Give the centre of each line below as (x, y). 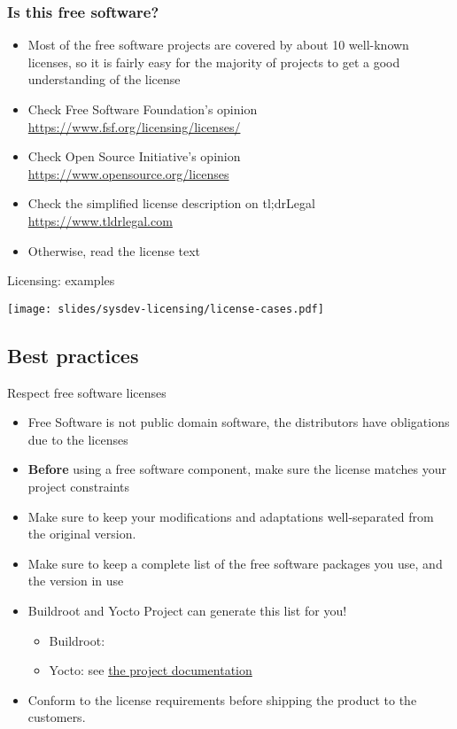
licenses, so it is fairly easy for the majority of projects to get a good (214, 62)
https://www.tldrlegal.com (100, 220)
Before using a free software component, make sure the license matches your (237, 469)
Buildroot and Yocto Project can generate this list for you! (187, 610)
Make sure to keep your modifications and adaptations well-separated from (231, 516)
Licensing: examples (61, 280)
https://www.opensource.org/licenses (128, 173)
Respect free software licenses (87, 392)
